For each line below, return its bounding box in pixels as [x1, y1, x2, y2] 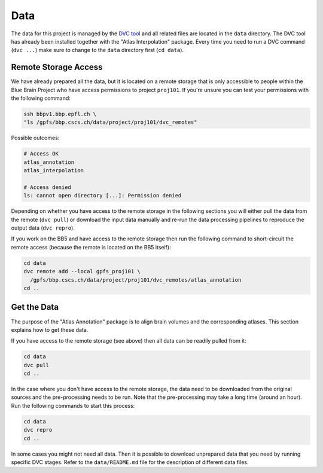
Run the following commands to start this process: [11, 402, 135, 409]
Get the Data [11, 302, 59, 312]
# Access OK [23, 150, 59, 157]
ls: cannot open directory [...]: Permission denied [23, 192, 182, 199]
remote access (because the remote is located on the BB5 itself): [11, 243, 171, 251]
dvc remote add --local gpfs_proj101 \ [23, 268, 141, 275]
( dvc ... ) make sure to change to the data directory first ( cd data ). [11, 47, 184, 54]
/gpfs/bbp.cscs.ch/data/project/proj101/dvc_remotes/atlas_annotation [30, 276, 242, 283]
